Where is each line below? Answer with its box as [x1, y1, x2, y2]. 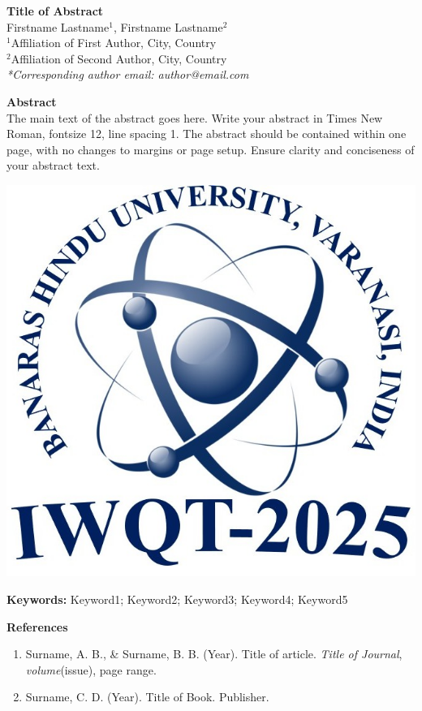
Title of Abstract [6, 2, 104, 19]
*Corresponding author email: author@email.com [6, 66, 249, 83]
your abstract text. [6, 157, 100, 174]
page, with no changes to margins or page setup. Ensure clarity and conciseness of [6, 140, 415, 157]
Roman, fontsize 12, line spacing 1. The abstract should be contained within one [6, 125, 407, 142]
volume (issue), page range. [25, 661, 157, 678]
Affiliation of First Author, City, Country [11, 34, 217, 51]
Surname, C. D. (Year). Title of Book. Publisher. [25, 688, 269, 705]
